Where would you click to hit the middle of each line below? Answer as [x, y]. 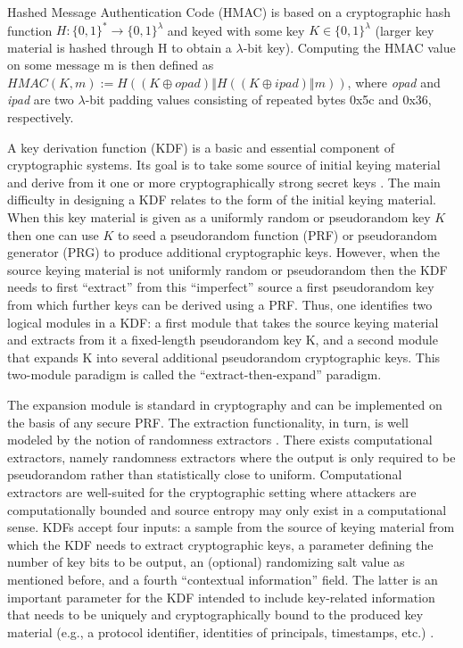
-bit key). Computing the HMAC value [349, 47]
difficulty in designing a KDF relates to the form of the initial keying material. [222, 199]
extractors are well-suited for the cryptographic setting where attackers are [212, 491]
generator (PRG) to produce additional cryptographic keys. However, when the [223, 252]
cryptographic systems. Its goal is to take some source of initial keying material [224, 165]
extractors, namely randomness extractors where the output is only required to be [231, 457]
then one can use [53, 234]
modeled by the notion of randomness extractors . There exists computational [220, 440]
